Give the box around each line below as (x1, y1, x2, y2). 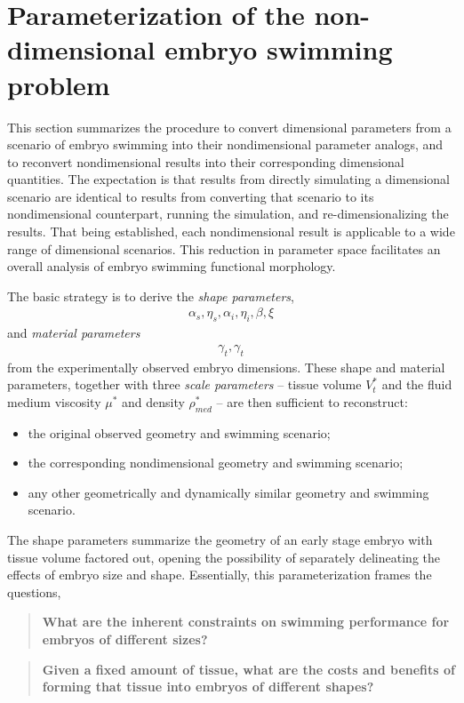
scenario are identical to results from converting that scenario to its (7, 187, 374, 205)
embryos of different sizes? (42, 630, 208, 649)
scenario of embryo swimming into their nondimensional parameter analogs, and (7, 135, 444, 154)
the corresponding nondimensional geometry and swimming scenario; (28, 453, 404, 472)
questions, (7, 582, 61, 601)
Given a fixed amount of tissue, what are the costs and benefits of (42, 659, 456, 678)
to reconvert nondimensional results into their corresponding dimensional (7, 152, 404, 171)
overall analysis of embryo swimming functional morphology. (7, 257, 336, 276)
